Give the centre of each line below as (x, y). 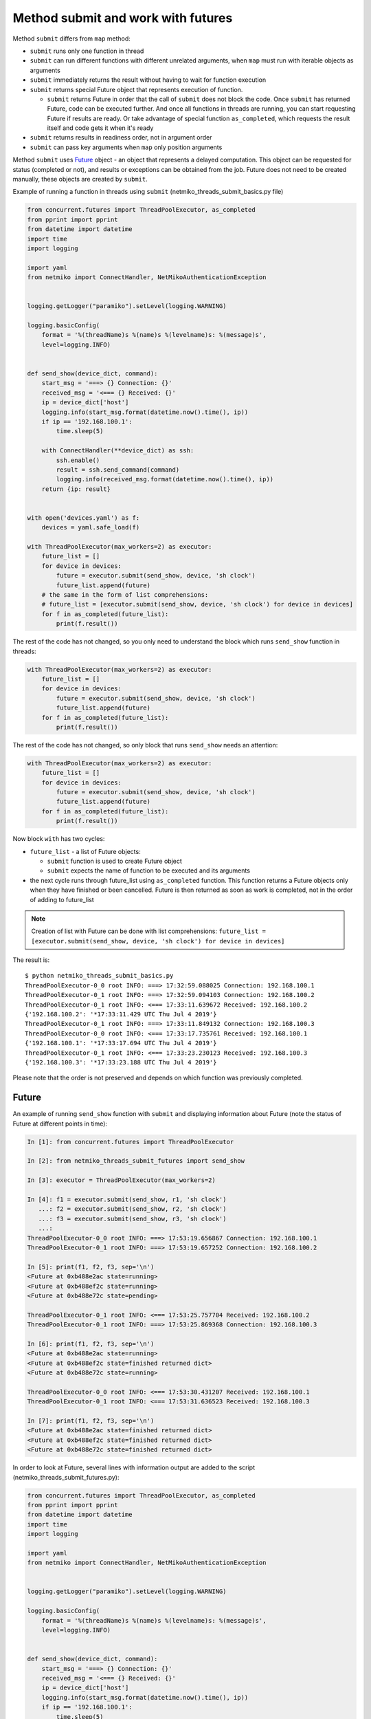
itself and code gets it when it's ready (100, 128)
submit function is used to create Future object (114, 861)
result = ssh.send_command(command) (118, 470)
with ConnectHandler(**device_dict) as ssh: (118, 451)
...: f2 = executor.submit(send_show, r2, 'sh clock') (132, 1209)
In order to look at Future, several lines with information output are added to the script (134, 1467)
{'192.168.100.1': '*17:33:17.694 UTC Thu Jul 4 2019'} (121, 1043)
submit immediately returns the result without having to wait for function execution (148, 80)
